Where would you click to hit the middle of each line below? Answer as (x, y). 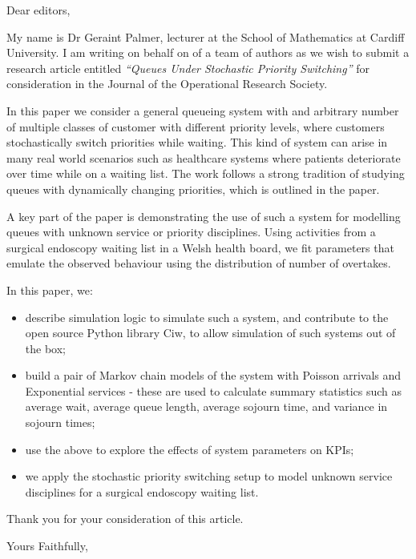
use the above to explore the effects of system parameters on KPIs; (190, 449)
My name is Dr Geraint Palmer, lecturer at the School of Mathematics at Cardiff (206, 36)
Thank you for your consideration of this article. (125, 519)
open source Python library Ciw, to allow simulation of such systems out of (210, 333)
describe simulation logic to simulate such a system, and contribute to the (207, 317)
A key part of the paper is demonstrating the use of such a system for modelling (204, 216)
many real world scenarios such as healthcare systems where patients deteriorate (204, 157)
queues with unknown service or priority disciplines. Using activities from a (191, 232)
